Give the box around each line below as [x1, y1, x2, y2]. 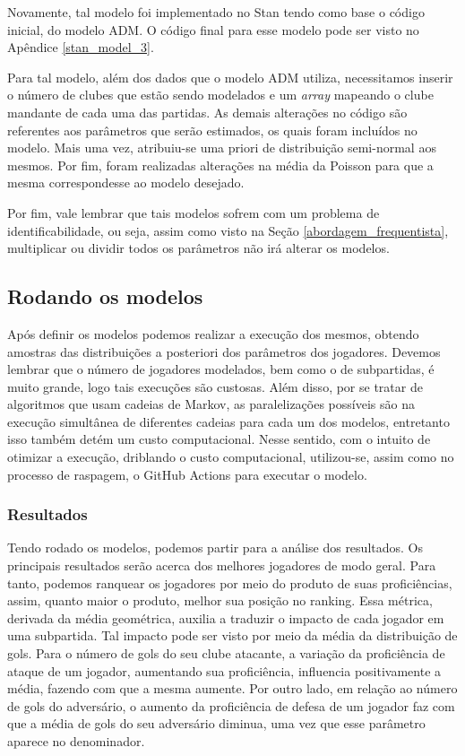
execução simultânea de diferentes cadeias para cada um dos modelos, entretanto [7, 412, 450, 430]
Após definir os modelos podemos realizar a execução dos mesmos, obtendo [7, 324, 419, 343]
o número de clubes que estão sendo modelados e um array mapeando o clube [7, 85, 434, 104]
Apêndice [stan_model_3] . [7, 38, 154, 56]
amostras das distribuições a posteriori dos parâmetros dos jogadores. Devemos [7, 342, 441, 361]
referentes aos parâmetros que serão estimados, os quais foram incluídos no [7, 120, 418, 139]
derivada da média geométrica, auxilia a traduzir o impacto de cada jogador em [7, 608, 444, 627]
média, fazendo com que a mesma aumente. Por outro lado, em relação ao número [7, 679, 458, 698]
